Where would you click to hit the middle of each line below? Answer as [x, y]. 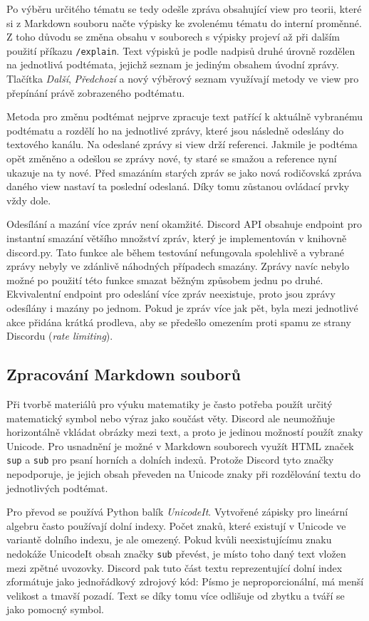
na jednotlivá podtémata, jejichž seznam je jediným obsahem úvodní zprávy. [173, 64]
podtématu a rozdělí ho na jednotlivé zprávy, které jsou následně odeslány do [175, 130]
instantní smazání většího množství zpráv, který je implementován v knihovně [177, 238]
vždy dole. [29, 200]
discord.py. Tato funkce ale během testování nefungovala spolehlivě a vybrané [175, 252]
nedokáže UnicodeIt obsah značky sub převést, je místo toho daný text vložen [176, 553]
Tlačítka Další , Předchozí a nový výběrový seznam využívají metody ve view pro [183, 79]
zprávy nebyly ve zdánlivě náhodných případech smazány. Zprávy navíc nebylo [178, 266]
